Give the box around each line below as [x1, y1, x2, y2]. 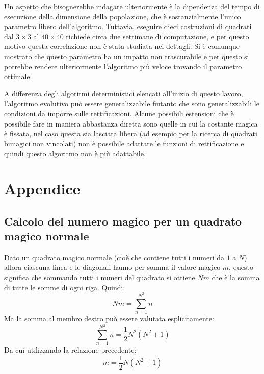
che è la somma [212, 272, 260, 283]
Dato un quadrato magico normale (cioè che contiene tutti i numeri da [4, 252, 224, 262]
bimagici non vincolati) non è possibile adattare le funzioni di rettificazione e [4, 138, 244, 148]
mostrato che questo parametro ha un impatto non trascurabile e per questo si [4, 51, 249, 61]
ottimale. [4, 71, 32, 82]
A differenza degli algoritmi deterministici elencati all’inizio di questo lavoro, [4, 88, 243, 98]
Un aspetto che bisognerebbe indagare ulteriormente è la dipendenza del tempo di [4, 1, 260, 11]
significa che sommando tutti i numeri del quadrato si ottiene [4, 272, 195, 283]
